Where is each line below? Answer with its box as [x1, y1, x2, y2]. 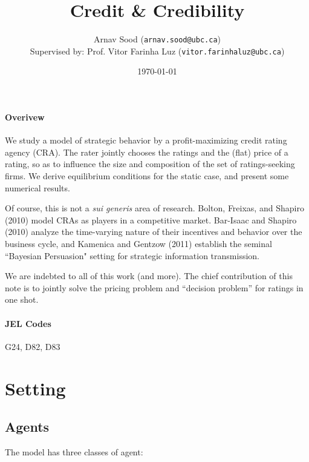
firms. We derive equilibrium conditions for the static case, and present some [5, 170, 289, 182]
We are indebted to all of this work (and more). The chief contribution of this [5, 269, 293, 282]
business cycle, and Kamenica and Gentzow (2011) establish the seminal [5, 237, 272, 249]
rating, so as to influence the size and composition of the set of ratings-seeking [5, 157, 295, 170]
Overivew [5, 111, 45, 124]
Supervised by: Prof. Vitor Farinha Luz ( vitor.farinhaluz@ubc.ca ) [30, 44, 285, 57]
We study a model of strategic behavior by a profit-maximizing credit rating [5, 134, 287, 147]
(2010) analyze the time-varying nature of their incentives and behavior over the [5, 225, 302, 238]
